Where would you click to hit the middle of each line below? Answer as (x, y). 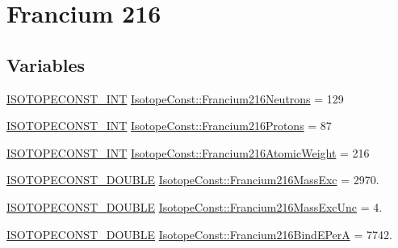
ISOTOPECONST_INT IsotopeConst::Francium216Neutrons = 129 (175, 98)
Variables (46, 64)
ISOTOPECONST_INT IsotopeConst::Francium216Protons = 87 (169, 126)
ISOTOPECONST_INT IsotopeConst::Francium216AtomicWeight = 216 (188, 152)
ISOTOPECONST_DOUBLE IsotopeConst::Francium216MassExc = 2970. (193, 180)
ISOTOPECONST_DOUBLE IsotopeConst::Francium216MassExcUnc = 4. (195, 206)
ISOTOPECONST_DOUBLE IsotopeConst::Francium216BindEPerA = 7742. (199, 234)
